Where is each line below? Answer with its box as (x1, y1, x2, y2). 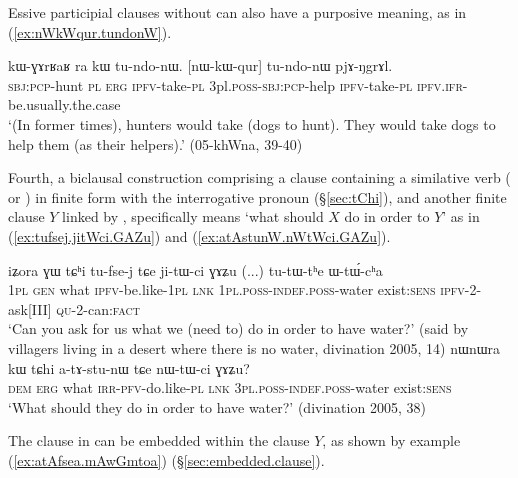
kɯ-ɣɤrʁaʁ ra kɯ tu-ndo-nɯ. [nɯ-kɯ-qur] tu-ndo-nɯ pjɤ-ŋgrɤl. (8, 55, 393, 76)
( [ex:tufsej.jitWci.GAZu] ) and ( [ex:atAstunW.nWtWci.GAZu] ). (8, 225, 391, 246)
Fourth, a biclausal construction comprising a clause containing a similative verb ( (8, 167, 511, 188)
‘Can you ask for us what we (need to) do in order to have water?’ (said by (8, 318, 469, 339)
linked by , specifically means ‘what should (62, 206, 324, 227)
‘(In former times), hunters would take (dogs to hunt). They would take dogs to (8, 113, 496, 134)
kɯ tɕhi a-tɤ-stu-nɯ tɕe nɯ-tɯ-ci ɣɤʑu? (8, 357, 250, 378)
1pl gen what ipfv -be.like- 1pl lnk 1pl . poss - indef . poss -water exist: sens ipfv (8, 279, 465, 300)
